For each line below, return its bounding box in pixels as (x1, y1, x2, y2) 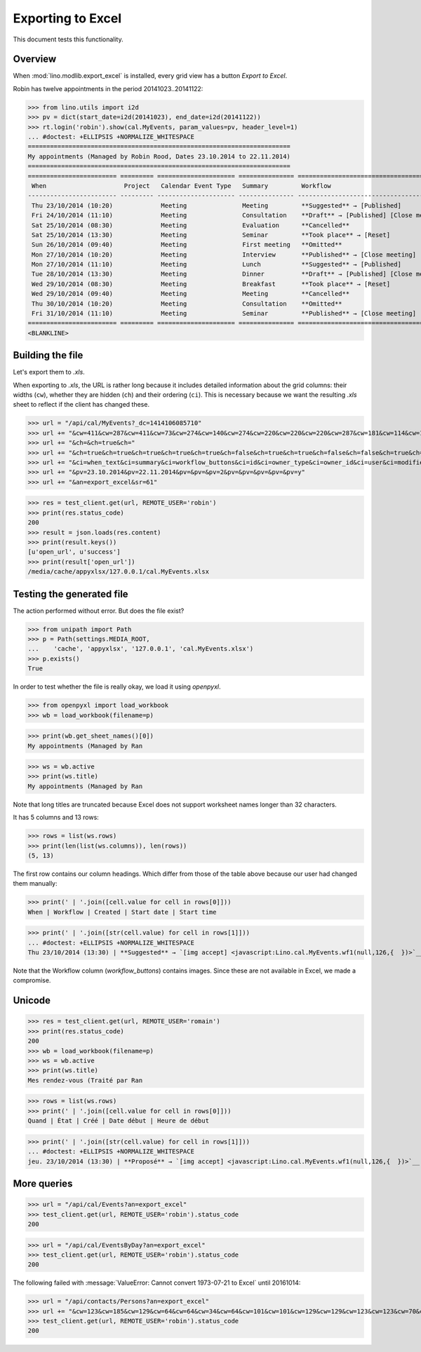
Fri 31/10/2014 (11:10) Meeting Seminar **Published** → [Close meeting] (32, 309, 417, 318)
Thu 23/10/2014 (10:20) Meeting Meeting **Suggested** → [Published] (32, 201, 401, 210)
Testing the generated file (13, 588, 129, 600)
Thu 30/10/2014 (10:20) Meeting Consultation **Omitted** (32, 299, 343, 308)
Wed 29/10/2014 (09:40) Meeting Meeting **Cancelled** (32, 290, 350, 298)
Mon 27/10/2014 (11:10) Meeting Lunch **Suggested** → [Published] (32, 260, 401, 269)
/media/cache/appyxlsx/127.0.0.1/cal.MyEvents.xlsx (27, 568, 210, 576)
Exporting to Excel (13, 11, 122, 26)
